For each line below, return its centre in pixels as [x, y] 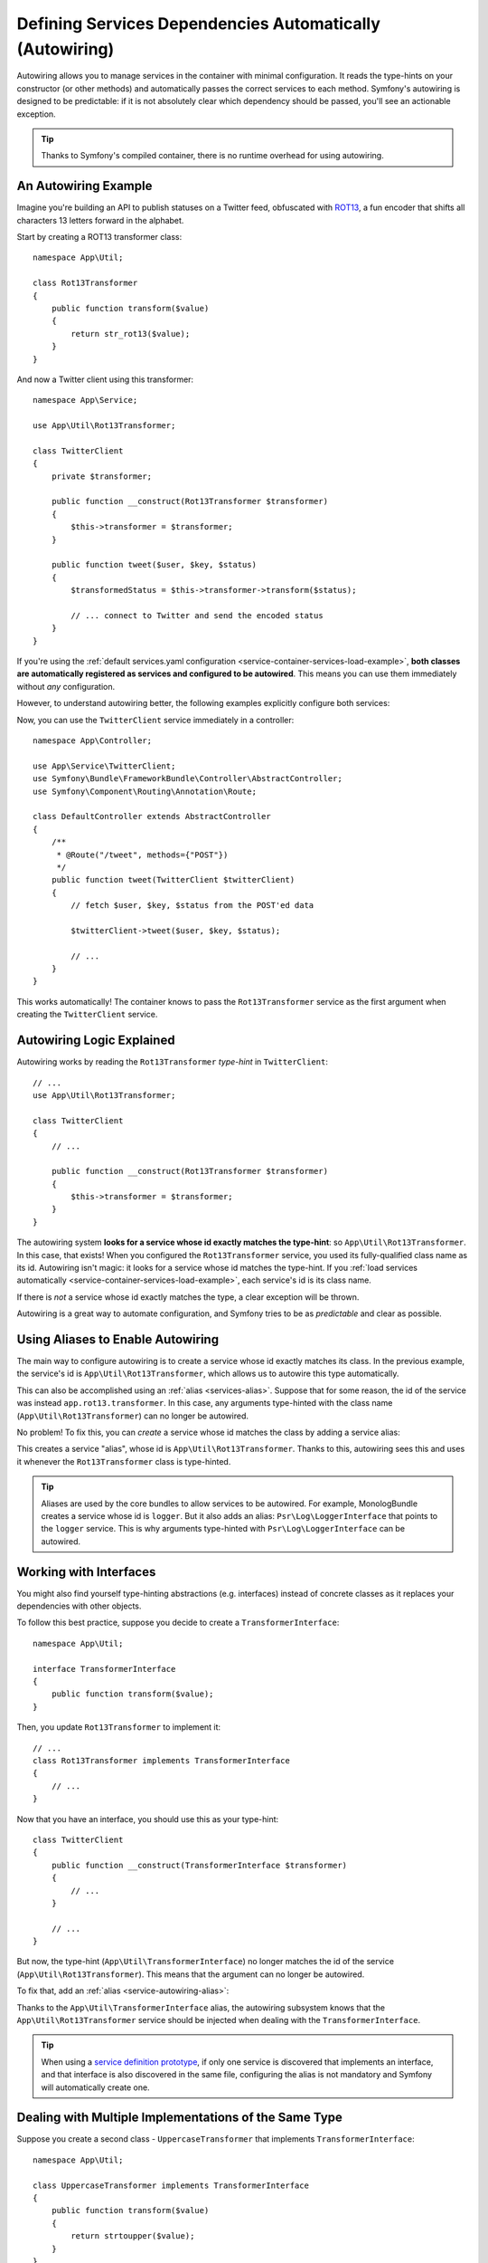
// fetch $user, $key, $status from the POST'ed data [192, 906]
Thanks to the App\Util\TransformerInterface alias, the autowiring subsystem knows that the [201, 2007]
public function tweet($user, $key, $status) [154, 565]
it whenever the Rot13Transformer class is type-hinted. [124, 1461]
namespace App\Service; [85, 400]
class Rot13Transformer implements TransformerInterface [162, 1760]
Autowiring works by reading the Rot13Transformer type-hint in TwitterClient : [173, 1062]
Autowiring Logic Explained [96, 1041]
